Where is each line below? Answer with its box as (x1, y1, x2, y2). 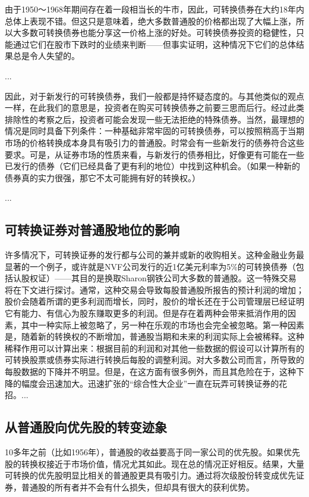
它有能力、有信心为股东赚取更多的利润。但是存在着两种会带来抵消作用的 (5, 307, 288, 319)
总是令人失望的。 (12, 49, 80, 62)
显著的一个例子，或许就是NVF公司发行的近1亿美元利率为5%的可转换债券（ (5, 260, 296, 272)
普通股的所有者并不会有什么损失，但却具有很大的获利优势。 (21, 480, 254, 493)
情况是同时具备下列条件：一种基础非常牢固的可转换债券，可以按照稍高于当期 (5, 125, 304, 137)
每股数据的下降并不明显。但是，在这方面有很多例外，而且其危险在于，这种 (5, 365, 296, 378)
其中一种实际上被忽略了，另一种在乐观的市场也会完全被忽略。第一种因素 (21, 318, 304, 331)
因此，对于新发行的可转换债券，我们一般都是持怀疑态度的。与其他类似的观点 (5, 89, 304, 102)
